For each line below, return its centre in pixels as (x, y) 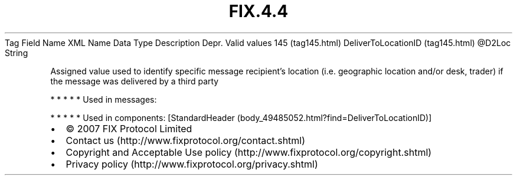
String (17, 53)
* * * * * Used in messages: (104, 99)
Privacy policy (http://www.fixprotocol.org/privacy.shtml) (192, 164)
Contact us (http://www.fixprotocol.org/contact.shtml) (186, 140)
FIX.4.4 (258, 11)
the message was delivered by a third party (135, 81)
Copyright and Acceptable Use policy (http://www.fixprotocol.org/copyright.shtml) (249, 152)
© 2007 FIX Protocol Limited (129, 128)
